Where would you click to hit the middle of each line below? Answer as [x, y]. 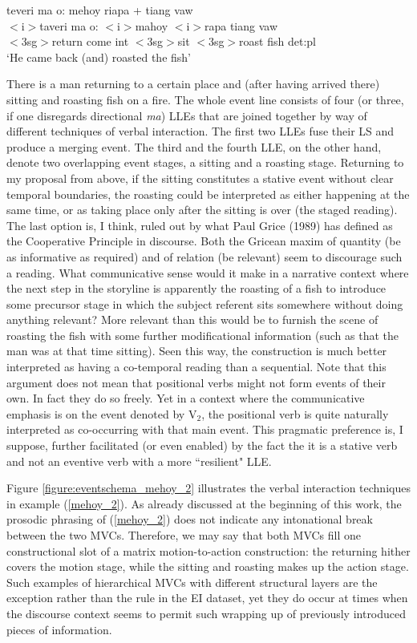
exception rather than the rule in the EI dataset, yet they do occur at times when [207, 598]
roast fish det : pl [277, 41]
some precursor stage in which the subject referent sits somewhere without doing [205, 303]
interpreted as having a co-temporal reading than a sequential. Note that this [196, 367]
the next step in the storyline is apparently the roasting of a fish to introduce [196, 288]
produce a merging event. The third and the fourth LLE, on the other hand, [194, 146]
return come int [90, 41]
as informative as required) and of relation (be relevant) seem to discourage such [204, 256]
